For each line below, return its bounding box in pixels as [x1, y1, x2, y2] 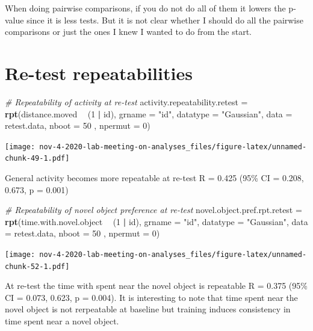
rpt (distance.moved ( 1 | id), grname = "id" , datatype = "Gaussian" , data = [5, 107, 293, 120]
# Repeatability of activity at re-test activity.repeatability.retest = [5, 95, 248, 108]
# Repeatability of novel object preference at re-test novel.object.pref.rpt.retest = [5, 203, 302, 216]
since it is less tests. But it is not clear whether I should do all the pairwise [26, 13, 303, 26]
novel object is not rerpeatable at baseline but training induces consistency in [5, 303, 291, 315]
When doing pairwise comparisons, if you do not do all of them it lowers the [5, 2, 286, 14]
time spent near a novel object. [5, 315, 119, 327]
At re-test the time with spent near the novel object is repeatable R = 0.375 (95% [5, 279, 308, 292]
